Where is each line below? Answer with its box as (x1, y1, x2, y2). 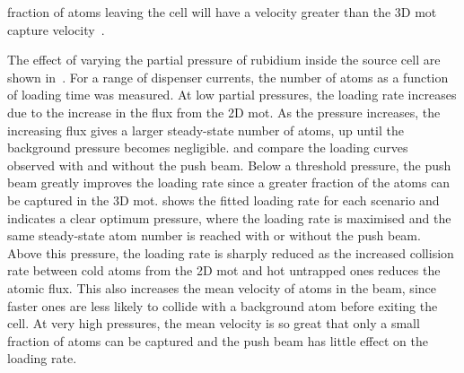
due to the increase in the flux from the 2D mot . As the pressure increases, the (7, 102, 441, 121)
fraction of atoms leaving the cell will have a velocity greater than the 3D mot (7, 3, 437, 21)
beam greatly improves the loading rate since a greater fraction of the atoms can (7, 173, 451, 192)
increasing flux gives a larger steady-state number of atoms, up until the (7, 120, 404, 139)
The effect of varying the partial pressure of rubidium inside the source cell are (7, 50, 441, 69)
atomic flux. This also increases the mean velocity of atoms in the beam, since (7, 278, 436, 297)
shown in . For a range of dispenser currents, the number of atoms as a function (7, 67, 449, 86)
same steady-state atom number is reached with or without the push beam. (7, 226, 421, 245)
